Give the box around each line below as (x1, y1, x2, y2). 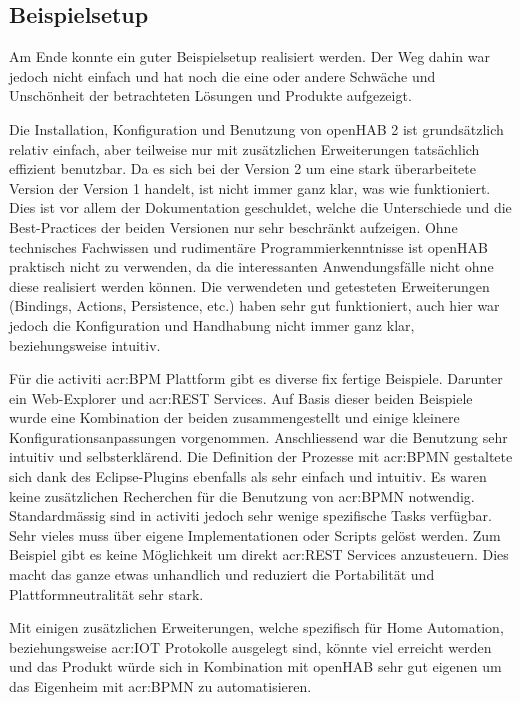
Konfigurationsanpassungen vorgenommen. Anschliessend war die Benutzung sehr (9, 426, 508, 447)
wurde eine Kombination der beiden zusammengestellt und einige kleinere (9, 407, 460, 428)
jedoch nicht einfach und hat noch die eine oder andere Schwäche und (9, 65, 436, 86)
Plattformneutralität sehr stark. (9, 583, 204, 604)
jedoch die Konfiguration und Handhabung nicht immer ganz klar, (9, 314, 415, 335)
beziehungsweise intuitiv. (9, 334, 161, 355)
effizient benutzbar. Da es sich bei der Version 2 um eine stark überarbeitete (9, 158, 476, 179)
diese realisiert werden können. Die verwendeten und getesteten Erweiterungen (9, 275, 490, 296)
